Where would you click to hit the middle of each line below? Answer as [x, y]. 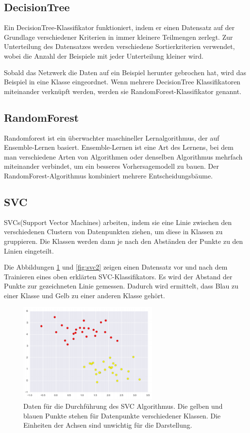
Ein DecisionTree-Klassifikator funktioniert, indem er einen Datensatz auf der [119, 27]
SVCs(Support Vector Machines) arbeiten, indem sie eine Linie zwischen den [118, 222]
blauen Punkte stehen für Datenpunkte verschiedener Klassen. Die [122, 415]
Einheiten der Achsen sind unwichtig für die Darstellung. [108, 425]
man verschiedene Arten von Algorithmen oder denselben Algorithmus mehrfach [123, 156]
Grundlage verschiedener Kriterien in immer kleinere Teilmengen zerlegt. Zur [118, 37]
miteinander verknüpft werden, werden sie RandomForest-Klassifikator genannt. [123, 91]
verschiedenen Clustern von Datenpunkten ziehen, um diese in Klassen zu [113, 232]
